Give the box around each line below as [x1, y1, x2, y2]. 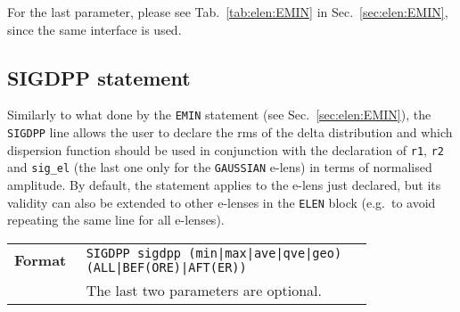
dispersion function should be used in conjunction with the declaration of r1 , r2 [7, 140, 444, 159]
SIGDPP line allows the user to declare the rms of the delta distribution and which [7, 123, 453, 142]
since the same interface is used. [7, 20, 182, 38]
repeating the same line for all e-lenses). [7, 210, 225, 229]
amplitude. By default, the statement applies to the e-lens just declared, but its [7, 176, 441, 194]
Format [14, 250, 67, 271]
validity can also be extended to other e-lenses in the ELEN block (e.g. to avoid [7, 193, 436, 211]
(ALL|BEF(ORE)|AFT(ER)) [86, 259, 247, 275]
